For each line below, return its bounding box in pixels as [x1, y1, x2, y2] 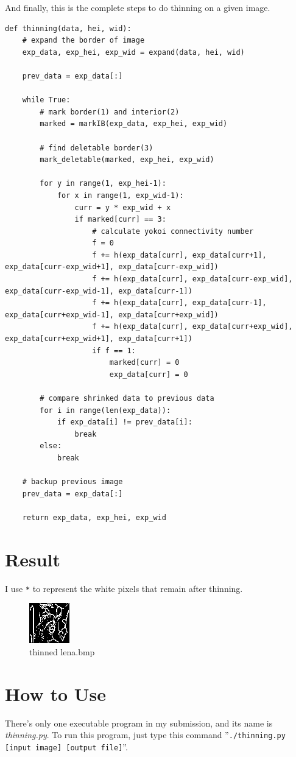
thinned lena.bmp [29, 645, 95, 658]
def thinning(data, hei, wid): [5, 24, 132, 33]
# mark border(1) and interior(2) [40, 107, 180, 116]
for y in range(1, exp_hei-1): [40, 179, 166, 188]
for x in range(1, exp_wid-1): [57, 191, 184, 200]
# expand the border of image [22, 36, 145, 45]
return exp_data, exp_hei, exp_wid [22, 513, 166, 522]
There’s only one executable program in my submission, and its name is [5, 716, 273, 729]
